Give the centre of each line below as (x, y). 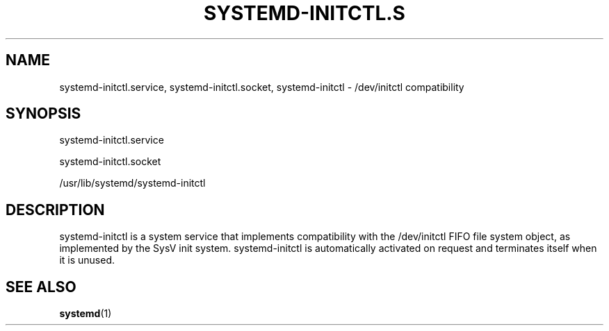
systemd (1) (86, 314)
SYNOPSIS (43, 114)
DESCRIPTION (55, 210)
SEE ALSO (41, 287)
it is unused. (87, 260)
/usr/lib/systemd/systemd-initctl (132, 183)
